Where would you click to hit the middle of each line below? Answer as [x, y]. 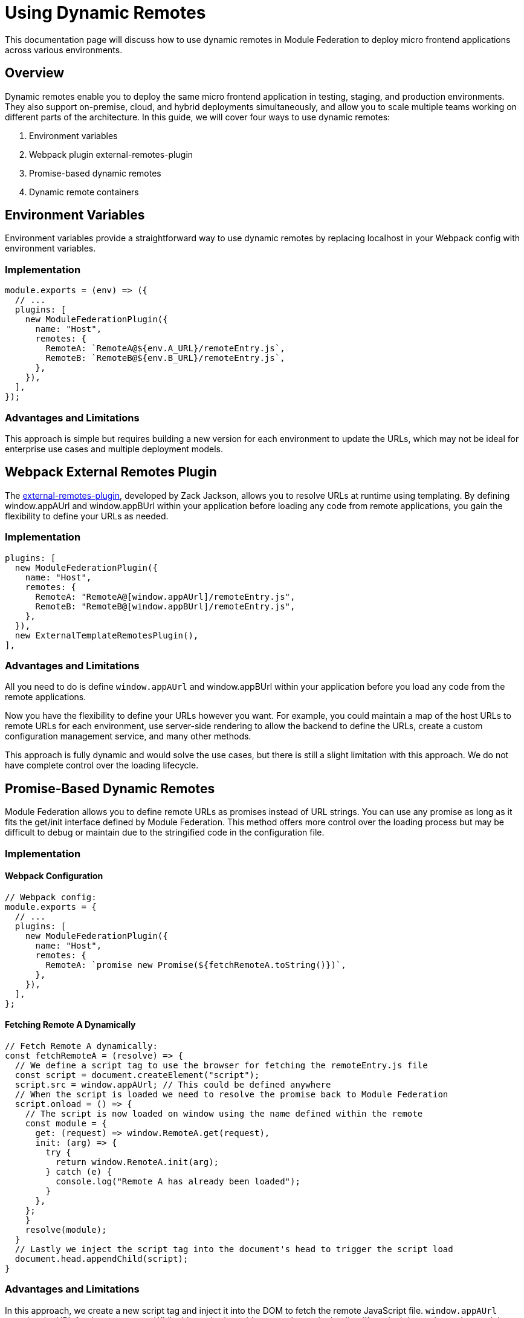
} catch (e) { [79, 1171]
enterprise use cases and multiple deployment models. [114, 449]
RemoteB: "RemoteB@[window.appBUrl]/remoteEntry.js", [165, 606]
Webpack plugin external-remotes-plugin [111, 154]
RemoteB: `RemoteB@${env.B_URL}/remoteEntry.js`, [165, 358]
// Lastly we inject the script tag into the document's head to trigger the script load [234, 1249]
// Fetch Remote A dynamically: [81, 1046]
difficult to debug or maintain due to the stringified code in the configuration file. [165, 833]
